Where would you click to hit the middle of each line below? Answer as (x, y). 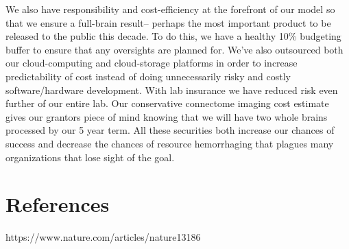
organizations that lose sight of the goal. (90, 157)
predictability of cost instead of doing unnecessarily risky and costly (148, 76)
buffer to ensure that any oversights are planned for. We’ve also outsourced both (174, 49)
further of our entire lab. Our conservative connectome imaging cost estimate (167, 103)
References (58, 204)
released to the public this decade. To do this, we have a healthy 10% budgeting (173, 36)
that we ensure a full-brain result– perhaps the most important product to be (168, 22)
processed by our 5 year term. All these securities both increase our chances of (170, 130)
